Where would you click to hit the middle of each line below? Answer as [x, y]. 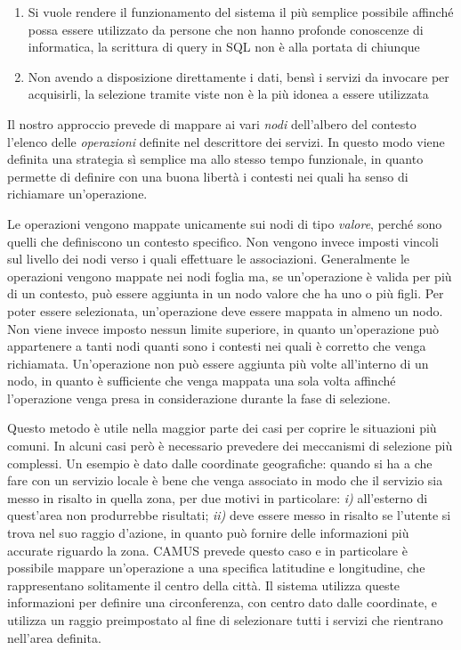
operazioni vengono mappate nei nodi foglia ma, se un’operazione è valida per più [230, 276]
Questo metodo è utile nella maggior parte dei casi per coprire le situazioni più [222, 428]
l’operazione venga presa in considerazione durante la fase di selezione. [199, 398]
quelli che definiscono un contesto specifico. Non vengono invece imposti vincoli [223, 241]
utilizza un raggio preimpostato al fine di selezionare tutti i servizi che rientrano [225, 620]
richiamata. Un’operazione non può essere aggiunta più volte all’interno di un [218, 363]
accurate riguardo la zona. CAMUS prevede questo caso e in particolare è [207, 550]
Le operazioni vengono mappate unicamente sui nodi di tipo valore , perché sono [225, 223]
